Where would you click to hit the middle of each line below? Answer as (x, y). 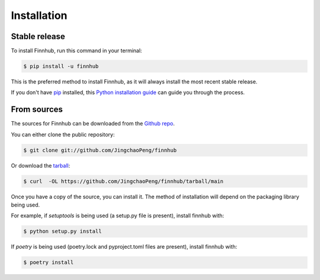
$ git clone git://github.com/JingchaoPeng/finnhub (100, 150)
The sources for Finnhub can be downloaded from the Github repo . (93, 124)
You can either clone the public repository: (63, 134)
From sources (37, 110)
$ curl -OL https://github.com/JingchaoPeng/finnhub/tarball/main (124, 181)
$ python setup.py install (63, 231)
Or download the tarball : (41, 165)
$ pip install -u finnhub (61, 66)
